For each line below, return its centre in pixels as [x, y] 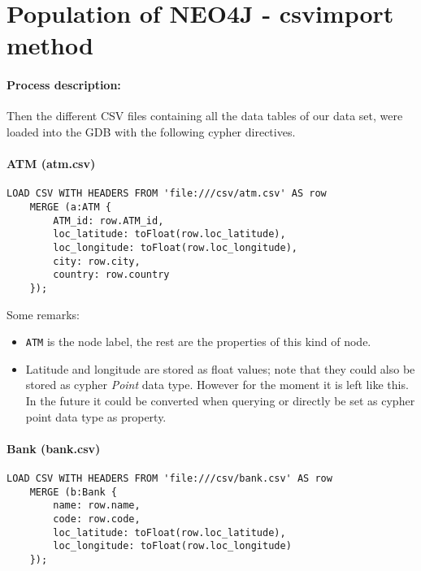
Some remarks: [43, 314]
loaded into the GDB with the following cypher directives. [151, 131]
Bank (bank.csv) [54, 448]
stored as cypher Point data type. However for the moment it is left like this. [217, 385]
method [50, 45]
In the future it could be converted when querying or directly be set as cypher [220, 401]
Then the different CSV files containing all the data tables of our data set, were [205, 116]
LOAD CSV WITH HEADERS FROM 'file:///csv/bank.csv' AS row [169, 479]
